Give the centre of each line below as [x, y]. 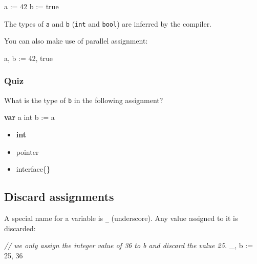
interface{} [33, 169]
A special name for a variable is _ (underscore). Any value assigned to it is [121, 218]
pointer [27, 151]
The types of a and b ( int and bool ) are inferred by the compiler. [108, 23]
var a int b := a [29, 117]
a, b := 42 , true [28, 58]
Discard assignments [59, 197]
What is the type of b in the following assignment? [84, 100]
